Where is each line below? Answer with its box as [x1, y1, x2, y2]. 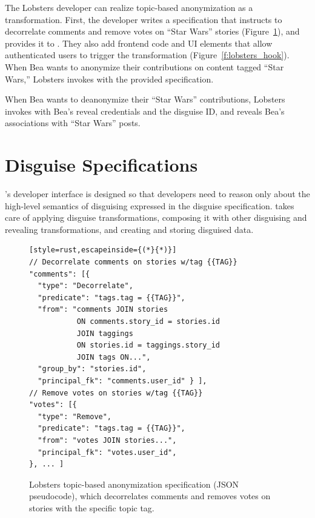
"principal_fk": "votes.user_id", [38, 448, 177, 457]
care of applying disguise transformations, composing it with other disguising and [5, 211, 307, 224]
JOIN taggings [76, 329, 133, 338]
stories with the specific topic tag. [29, 501, 154, 514]
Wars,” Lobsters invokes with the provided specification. [5, 72, 214, 85]
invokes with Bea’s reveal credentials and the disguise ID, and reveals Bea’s [5, 104, 285, 117]
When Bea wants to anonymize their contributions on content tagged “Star [5, 60, 284, 73]
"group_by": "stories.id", [38, 365, 147, 374]
